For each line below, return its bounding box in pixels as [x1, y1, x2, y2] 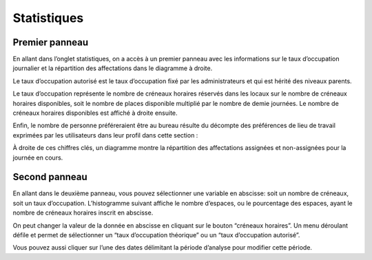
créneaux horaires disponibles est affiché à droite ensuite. [12, 109, 178, 117]
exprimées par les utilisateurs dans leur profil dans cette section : [12, 131, 198, 139]
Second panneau [12, 171, 87, 183]
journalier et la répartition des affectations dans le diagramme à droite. [12, 64, 213, 72]
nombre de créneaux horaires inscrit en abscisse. [12, 208, 154, 217]
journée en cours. [12, 153, 63, 162]
